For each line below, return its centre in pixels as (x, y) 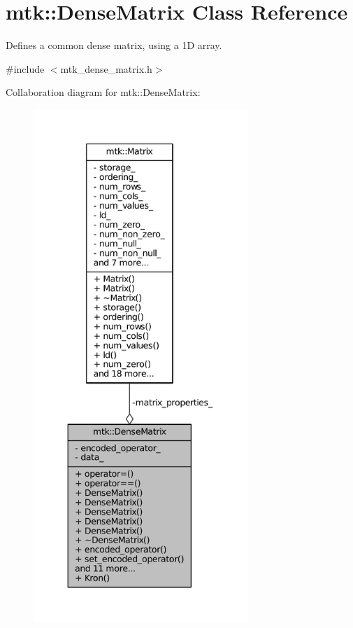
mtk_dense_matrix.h (106, 68)
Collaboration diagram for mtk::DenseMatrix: (103, 92)
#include (25, 68)
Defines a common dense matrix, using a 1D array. (114, 45)
